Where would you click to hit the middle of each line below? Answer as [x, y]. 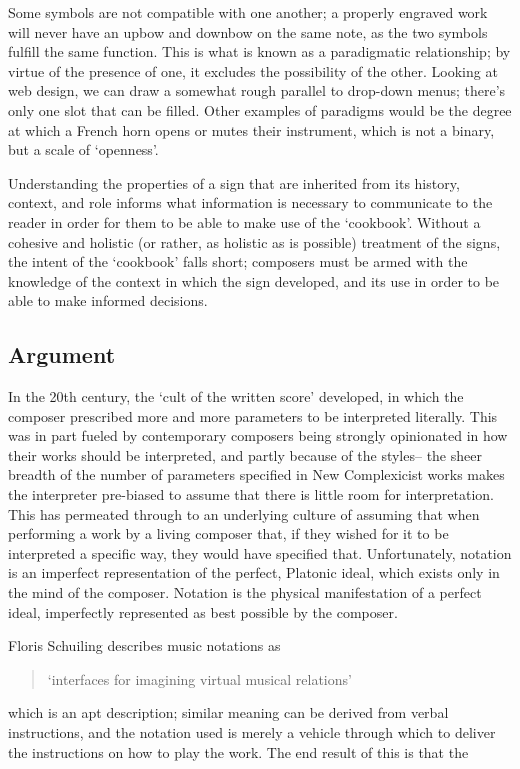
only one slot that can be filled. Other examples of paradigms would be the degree [260, 109]
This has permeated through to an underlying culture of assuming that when [244, 513]
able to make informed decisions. [108, 300]
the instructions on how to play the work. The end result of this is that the [238, 751]
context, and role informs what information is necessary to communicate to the [250, 202]
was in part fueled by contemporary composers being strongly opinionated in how [258, 435]
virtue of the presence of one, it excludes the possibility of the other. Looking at [253, 70]
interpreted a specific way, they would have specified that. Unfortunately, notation [260, 552]
